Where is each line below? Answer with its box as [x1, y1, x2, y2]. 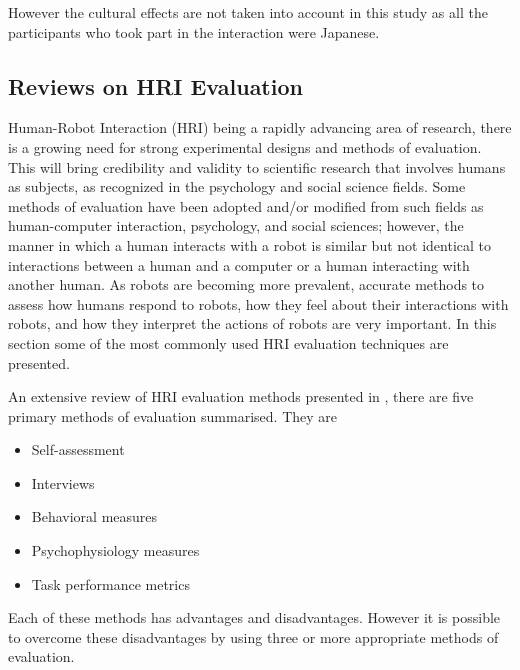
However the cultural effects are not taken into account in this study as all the [8, 2, 488, 22]
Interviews [31, 472, 95, 493]
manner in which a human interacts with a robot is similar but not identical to [8, 234, 492, 255]
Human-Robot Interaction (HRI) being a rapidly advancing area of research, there [8, 117, 512, 138]
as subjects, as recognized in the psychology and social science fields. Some [8, 176, 466, 197]
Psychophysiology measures [31, 540, 200, 561]
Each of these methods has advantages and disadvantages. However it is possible [8, 607, 501, 628]
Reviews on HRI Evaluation [8, 70, 303, 101]
